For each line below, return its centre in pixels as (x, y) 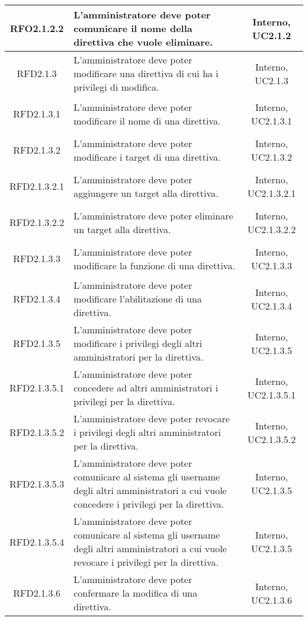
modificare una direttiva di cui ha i (146, 73)
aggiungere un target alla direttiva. (146, 193)
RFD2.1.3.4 (37, 299)
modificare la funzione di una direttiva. (154, 265)
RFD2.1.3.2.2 (37, 222)
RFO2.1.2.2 (37, 28)
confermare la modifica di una (136, 593)
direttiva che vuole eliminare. (143, 42)
